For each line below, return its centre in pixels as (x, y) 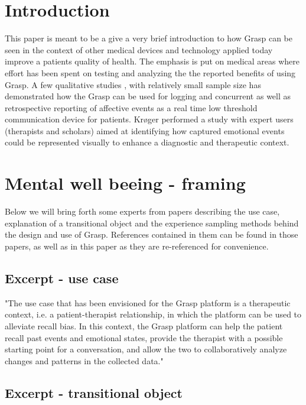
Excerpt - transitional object (94, 392)
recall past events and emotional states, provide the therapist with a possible (144, 337)
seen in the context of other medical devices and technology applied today (139, 49)
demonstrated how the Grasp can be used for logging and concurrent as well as (148, 96)
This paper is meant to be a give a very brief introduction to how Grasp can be (149, 38)
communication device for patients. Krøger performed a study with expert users (149, 119)
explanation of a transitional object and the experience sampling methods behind (152, 223)
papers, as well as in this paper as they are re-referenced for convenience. (137, 246)
